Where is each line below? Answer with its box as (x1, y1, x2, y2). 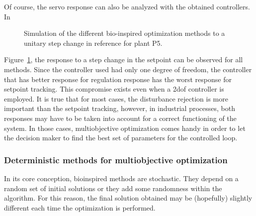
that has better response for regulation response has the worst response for (4, 74, 232, 84)
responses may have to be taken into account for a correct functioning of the (4, 112, 237, 123)
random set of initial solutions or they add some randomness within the (4, 183, 222, 193)
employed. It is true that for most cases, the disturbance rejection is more (4, 93, 228, 104)
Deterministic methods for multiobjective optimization (4, 153, 228, 166)
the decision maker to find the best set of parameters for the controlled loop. (4, 132, 238, 143)
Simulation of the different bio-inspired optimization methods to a (24, 28, 225, 38)
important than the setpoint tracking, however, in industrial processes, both (4, 103, 235, 113)
